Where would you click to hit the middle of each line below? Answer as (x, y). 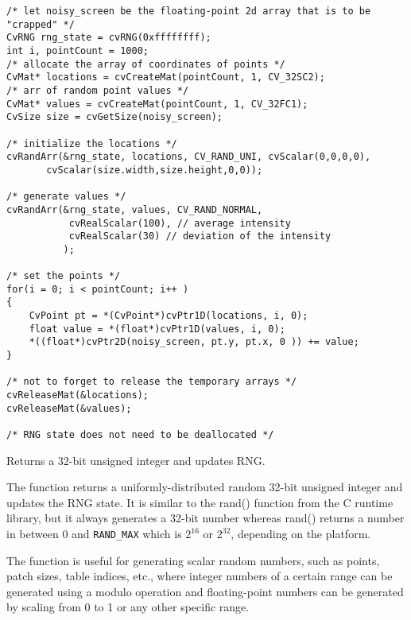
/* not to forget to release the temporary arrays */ (152, 382)
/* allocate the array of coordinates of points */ (146, 64)
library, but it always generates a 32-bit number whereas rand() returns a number (205, 518)
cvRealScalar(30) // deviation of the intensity (200, 236)
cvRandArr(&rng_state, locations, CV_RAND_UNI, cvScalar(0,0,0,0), (189, 157)
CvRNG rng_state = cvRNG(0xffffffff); (109, 38)
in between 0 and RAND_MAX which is (94, 534)
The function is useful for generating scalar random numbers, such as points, (193, 560)
